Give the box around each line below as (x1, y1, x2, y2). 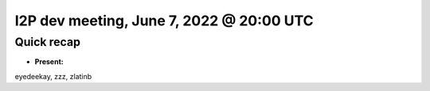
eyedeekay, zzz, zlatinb (14, 71, 92, 81)
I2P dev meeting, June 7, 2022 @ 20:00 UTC (14, 12, 314, 29)
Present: (34, 57, 64, 66)
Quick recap (14, 35, 81, 49)
